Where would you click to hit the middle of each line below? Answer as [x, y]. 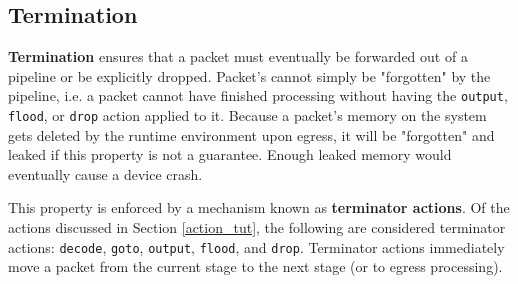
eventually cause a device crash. [105, 173]
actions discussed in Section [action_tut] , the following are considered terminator [257, 227]
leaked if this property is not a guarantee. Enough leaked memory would [230, 154]
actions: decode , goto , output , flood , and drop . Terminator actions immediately [256, 246]
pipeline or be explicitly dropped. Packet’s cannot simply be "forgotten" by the [249, 75]
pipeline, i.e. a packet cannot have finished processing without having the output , [258, 95]
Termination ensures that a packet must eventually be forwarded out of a [238, 56]
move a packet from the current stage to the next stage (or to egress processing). [255, 266]
